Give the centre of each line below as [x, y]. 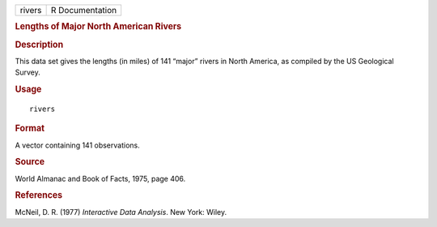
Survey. [28, 72]
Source [30, 162]
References [39, 195]
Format [30, 128]
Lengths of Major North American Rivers [98, 27]
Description [39, 45]
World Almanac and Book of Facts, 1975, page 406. [100, 178]
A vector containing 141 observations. [78, 145]
